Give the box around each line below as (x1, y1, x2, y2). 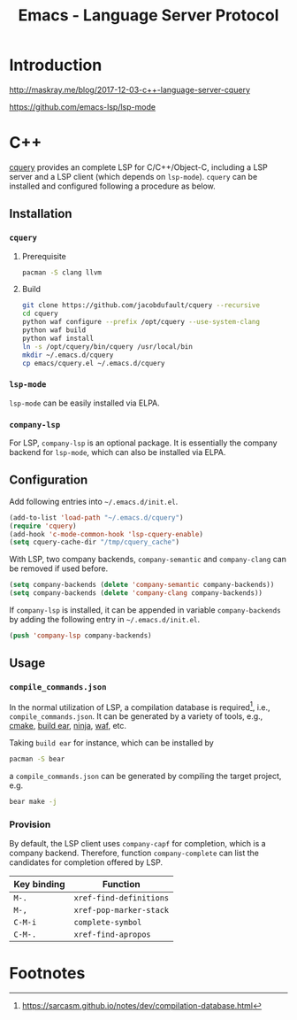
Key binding (13, 878, 65, 891)
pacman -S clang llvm (21, 267, 102, 277)
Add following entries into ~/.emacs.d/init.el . (9, 496, 179, 506)
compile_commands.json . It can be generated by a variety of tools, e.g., (9, 711, 263, 722)
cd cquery (21, 309, 59, 319)
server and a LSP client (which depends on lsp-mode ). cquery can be (9, 171, 258, 182)
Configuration (9, 473, 88, 488)
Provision (9, 818, 51, 831)
